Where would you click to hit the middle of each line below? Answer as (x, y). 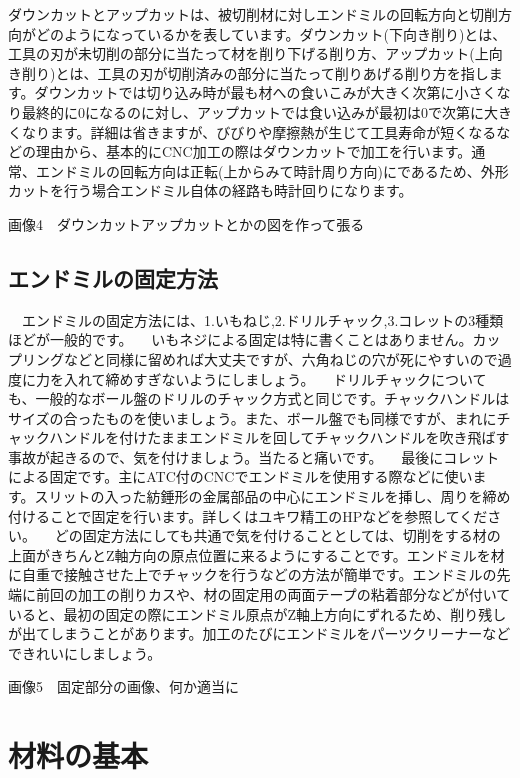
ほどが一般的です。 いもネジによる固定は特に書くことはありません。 (240, 339)
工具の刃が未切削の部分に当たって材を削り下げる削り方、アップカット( (241, 53)
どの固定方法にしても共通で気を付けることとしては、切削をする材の (277, 535)
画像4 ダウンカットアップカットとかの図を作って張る (186, 223)
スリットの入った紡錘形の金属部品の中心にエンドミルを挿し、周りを (258, 496)
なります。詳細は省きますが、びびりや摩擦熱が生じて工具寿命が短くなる (259, 131)
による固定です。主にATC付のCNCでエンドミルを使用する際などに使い (240, 476)
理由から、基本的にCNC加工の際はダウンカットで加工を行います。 (253, 151)
